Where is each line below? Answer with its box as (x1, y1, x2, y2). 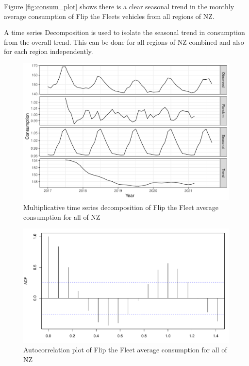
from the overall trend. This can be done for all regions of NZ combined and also (4, 36, 244, 47)
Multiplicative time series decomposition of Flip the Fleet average (23, 202, 219, 212)
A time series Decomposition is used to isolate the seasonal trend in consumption (4, 27, 245, 37)
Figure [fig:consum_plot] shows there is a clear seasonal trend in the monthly (4, 1, 234, 11)
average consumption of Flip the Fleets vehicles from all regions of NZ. (4, 11, 215, 21)
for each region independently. (4, 46, 93, 56)
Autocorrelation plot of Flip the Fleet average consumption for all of (23, 344, 227, 354)
